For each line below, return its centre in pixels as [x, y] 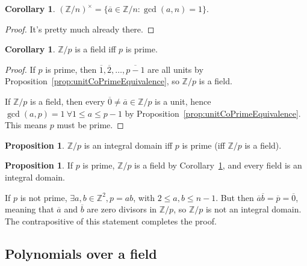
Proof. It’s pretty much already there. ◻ [80, 29]
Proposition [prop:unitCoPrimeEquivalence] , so [92, 81]
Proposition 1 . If [39, 165]
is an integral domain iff [128, 145]
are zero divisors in [122, 209]
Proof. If [20, 69]
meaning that [29, 209]
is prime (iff [203, 145]
